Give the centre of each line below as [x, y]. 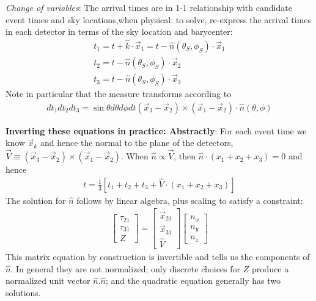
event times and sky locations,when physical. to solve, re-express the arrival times [159, 19]
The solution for [36, 200]
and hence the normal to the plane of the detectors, [137, 143]
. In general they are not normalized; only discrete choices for [126, 268]
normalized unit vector [48, 281]
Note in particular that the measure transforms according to [119, 94]
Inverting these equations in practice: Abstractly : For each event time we [156, 130]
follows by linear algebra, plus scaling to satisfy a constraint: [190, 200]
